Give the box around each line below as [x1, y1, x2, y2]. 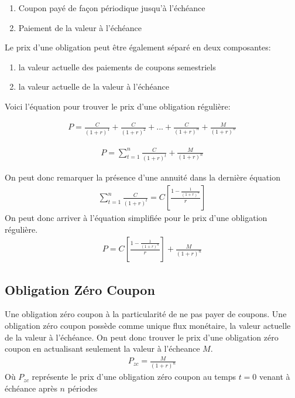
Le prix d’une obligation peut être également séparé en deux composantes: [5, 41, 271, 53]
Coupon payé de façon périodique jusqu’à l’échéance [18, 2, 205, 13]
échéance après [5, 382, 57, 394]
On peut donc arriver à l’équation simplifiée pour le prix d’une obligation [5, 212, 267, 224]
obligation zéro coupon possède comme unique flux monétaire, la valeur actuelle [5, 319, 291, 332]
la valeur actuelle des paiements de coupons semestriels [18, 60, 216, 73]
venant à [259, 370, 290, 383]
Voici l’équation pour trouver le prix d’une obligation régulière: [5, 100, 231, 112]
